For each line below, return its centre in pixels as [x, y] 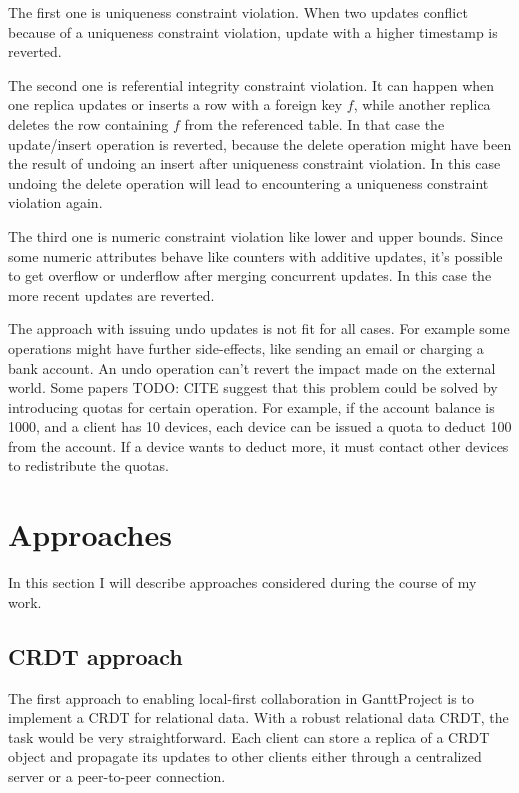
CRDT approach [95, 655]
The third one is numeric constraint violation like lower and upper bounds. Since [255, 235]
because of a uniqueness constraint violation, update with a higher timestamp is [253, 31]
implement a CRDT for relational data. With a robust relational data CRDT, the [258, 717]
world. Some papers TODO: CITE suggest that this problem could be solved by [253, 387]
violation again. [55, 202]
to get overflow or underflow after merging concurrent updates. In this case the [250, 275]
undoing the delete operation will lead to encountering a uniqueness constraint [248, 182]
